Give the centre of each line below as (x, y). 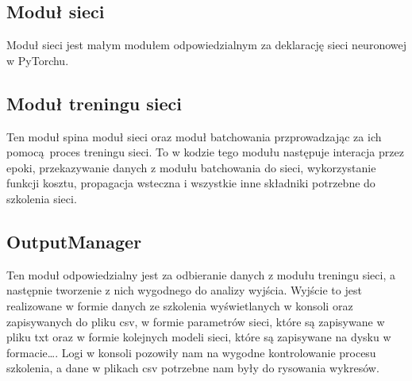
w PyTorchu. (38, 60)
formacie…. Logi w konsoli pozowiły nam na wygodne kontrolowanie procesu (191, 352)
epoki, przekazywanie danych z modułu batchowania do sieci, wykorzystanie (191, 167)
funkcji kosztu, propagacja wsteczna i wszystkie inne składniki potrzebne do (191, 183)
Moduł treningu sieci (94, 103)
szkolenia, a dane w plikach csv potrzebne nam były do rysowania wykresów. (193, 368)
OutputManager (74, 241)
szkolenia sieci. (42, 198)
